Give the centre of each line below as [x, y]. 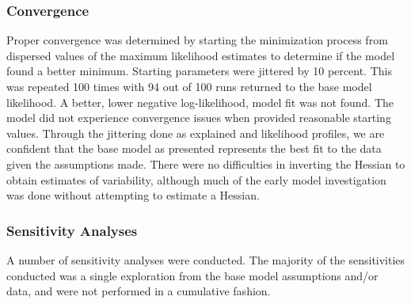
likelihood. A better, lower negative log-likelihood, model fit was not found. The [200, 102]
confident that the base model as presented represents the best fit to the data [194, 148]
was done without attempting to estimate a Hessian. [133, 195]
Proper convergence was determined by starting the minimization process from [197, 40]
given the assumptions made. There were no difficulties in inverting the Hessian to [206, 163]
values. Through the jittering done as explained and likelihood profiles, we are [196, 133]
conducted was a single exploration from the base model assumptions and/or [192, 275]
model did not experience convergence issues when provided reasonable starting [199, 118]
